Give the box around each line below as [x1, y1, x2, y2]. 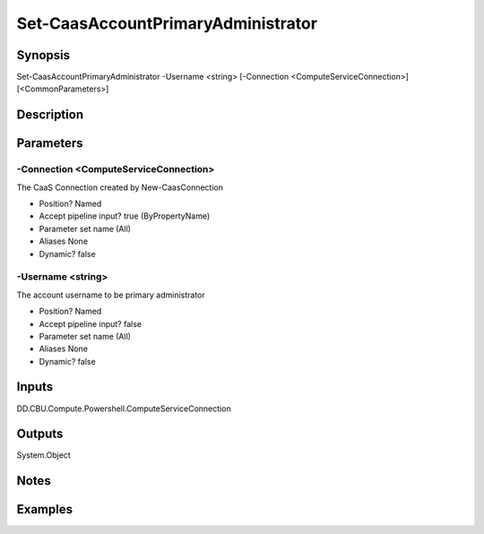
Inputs [16, 379, 54, 394]
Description [16, 108, 84, 123]
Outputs [16, 426, 64, 442]
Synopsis [16, 47, 71, 63]
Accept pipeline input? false [39, 318, 143, 329]
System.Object [16, 450, 71, 461]
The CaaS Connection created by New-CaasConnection [16, 182, 224, 193]
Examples [16, 502, 73, 517]
